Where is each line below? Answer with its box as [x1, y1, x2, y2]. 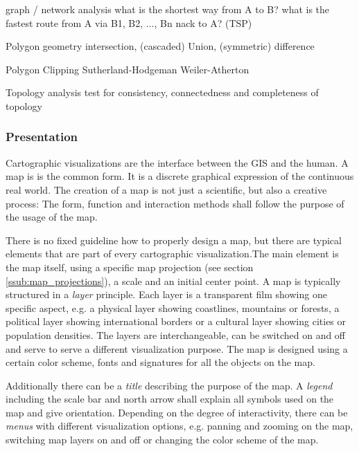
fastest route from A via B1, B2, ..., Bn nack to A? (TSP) [6, 15, 252, 30]
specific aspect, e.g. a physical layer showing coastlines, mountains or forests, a [6, 300, 340, 315]
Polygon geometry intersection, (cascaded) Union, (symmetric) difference [6, 39, 315, 53]
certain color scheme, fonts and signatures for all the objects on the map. [6, 355, 315, 369]
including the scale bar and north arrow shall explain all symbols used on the [6, 392, 334, 406]
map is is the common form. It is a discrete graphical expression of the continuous [6, 169, 354, 183]
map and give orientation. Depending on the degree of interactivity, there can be [6, 405, 348, 419]
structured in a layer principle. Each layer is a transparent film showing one [6, 287, 327, 302]
